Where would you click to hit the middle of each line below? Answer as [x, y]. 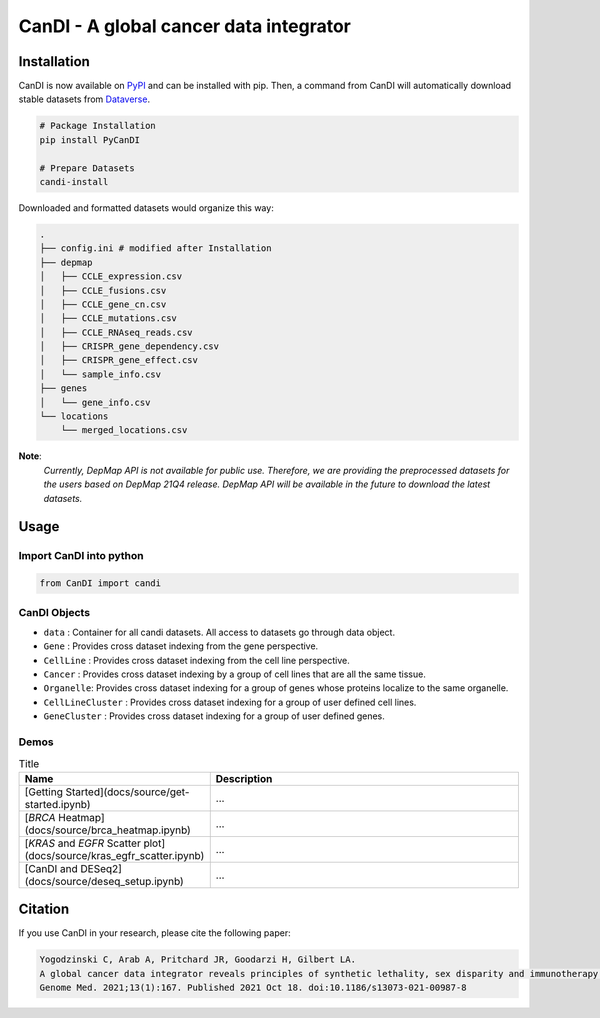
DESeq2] [101, 868]
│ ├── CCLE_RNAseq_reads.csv [116, 332]
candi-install [74, 181]
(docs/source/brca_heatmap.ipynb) [108, 830]
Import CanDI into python [81, 556]
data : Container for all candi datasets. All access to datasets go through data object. [219, 632]
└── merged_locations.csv [124, 430]
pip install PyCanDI [89, 139]
